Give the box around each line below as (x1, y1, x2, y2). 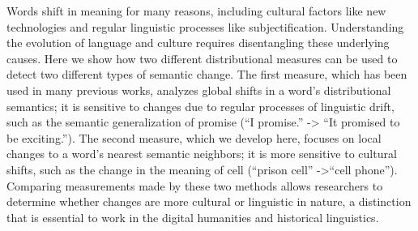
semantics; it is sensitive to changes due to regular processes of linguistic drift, (6, 97, 395, 114)
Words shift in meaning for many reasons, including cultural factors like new (6, 2, 386, 19)
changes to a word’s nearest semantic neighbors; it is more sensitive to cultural (6, 145, 397, 162)
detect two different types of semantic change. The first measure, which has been (6, 66, 407, 83)
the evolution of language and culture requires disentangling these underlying (6, 34, 390, 51)
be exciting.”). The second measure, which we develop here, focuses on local (6, 129, 382, 146)
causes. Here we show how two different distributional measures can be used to (6, 49, 398, 66)
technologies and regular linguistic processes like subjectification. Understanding (6, 18, 404, 35)
